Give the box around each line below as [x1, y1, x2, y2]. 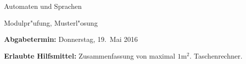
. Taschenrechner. [189, 50, 243, 61]
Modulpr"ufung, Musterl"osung [4, 17, 98, 28]
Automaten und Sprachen [4, 1, 82, 11]
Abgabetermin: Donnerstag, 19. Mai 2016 [4, 34, 138, 44]
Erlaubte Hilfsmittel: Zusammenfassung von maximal [4, 50, 176, 61]
